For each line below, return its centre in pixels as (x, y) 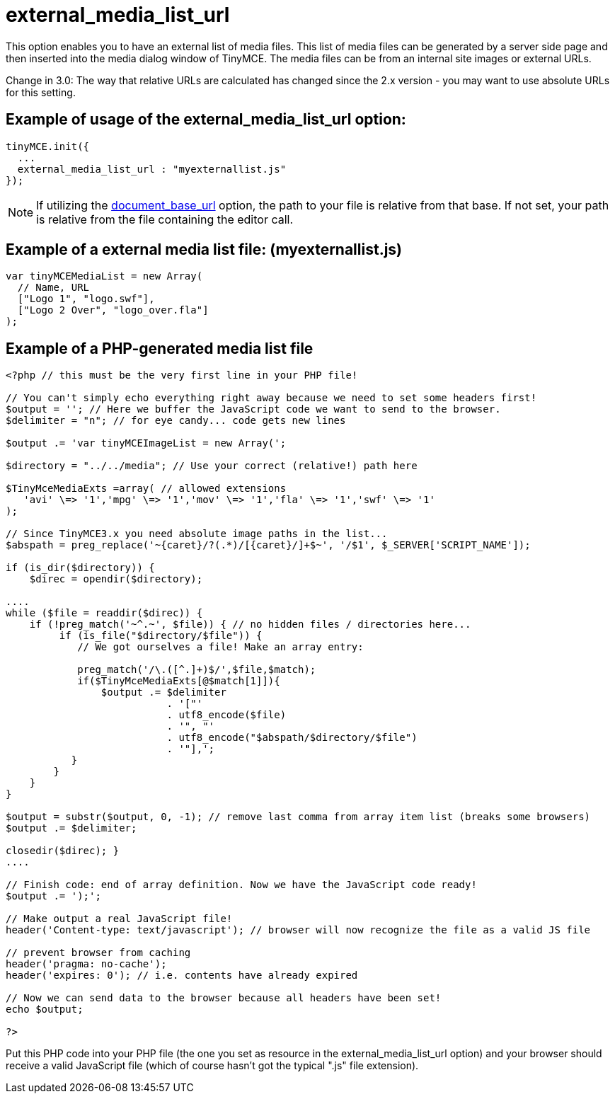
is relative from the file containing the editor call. (165, 219)
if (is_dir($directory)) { (80, 568)
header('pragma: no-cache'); (86, 964)
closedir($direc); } (63, 851)
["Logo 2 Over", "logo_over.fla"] (113, 310)
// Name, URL (53, 288)
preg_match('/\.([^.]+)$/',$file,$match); (197, 670)
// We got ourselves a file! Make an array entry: (220, 647)
